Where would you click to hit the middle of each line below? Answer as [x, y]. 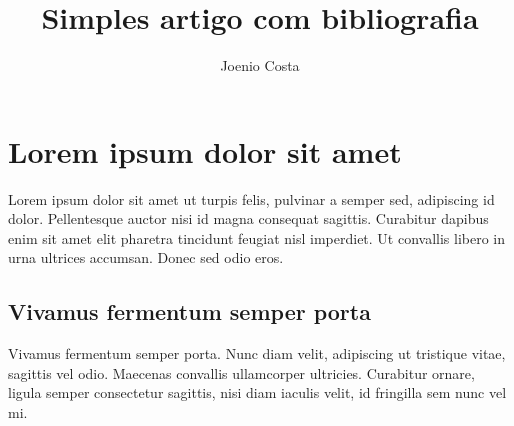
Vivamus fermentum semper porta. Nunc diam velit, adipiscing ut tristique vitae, [257, 353]
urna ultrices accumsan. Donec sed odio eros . [146, 257]
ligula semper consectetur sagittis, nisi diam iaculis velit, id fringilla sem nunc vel [257, 392]
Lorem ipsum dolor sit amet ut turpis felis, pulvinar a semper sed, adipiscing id [251, 198]
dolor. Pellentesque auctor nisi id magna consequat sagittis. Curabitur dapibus [248, 218]
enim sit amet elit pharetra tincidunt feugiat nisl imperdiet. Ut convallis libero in [257, 237]
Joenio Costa [260, 65]
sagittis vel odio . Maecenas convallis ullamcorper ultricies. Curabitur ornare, [241, 372]
